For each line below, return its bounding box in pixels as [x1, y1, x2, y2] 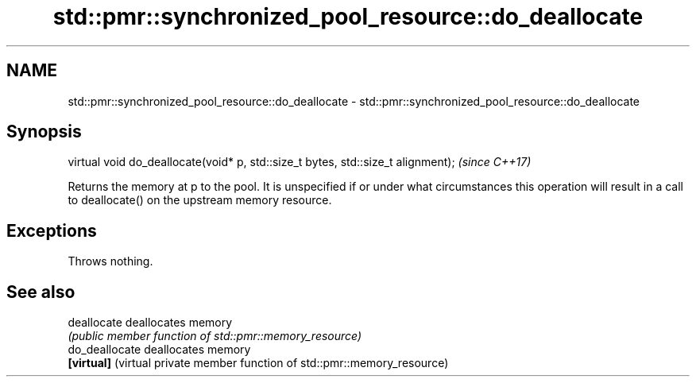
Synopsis [6, 122, 82, 142]
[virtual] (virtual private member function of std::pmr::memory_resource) [68, 356, 449, 370]
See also [6, 281, 75, 302]
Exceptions [6, 220, 97, 241]
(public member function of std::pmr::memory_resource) [68, 329, 362, 343]
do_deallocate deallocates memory [68, 342, 251, 357]
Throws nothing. [68, 254, 153, 269]
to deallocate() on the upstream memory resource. [68, 193, 332, 207]
